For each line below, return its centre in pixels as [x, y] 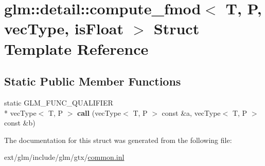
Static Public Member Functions [93, 81]
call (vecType [99, 112]
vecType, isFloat [64, 28]
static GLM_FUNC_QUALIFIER [59, 102]
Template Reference [76, 48]
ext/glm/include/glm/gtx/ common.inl [64, 157]
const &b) [20, 123]
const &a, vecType [191, 112]
